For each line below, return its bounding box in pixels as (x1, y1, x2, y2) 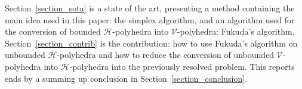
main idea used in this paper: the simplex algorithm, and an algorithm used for (5, 13, 295, 26)
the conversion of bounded (5, 25, 101, 38)
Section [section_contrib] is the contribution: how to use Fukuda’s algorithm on (5, 36, 298, 49)
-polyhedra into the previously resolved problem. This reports (69, 60, 295, 72)
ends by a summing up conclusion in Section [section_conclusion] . (5, 72, 248, 84)
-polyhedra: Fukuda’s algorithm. (177, 25, 295, 38)
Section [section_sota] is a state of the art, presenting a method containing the (5, 2, 295, 14)
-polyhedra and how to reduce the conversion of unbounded (57, 48, 275, 61)
